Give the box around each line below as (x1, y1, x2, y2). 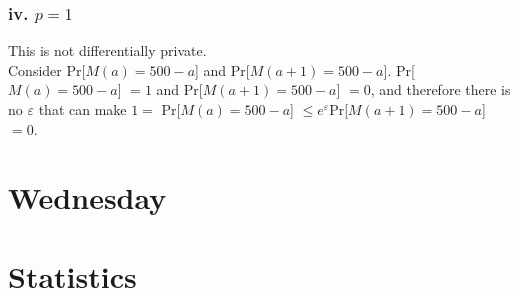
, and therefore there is (370, 79, 511, 100)
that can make (38, 99, 127, 119)
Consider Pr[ (8, 59, 86, 80)
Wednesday (8, 177, 167, 218)
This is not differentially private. (8, 40, 207, 61)
